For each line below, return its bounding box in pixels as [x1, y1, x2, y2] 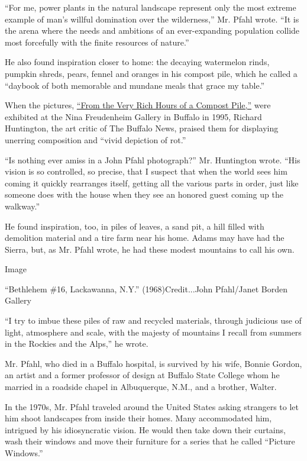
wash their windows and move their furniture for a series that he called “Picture [5, 435, 295, 447]
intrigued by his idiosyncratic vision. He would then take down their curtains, [5, 423, 286, 436]
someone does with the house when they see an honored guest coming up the [5, 188, 283, 201]
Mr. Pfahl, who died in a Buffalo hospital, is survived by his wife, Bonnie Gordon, [5, 357, 302, 369]
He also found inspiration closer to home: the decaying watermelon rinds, [5, 56, 270, 68]
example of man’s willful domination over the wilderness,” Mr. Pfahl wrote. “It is [5, 12, 299, 25]
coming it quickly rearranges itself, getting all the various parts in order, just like [5, 176, 299, 189]
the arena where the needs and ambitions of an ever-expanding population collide [5, 24, 300, 37]
